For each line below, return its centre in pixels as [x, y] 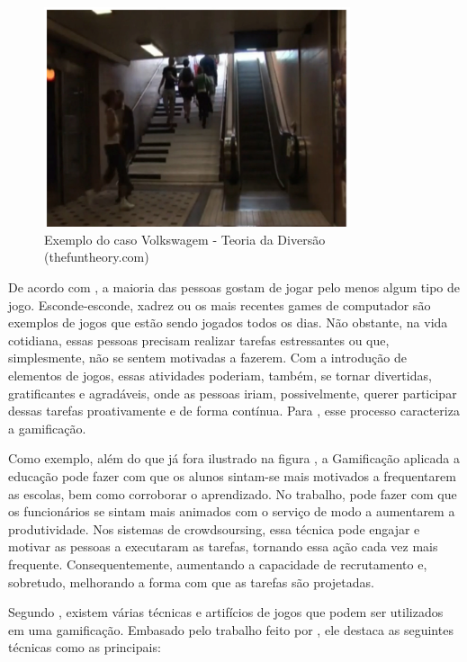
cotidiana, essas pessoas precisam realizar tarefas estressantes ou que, [199, 340]
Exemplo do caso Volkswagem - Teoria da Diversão [185, 239]
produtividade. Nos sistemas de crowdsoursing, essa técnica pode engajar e [214, 528]
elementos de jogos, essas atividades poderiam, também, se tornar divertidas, [220, 375]
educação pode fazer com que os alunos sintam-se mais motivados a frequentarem [232, 475]
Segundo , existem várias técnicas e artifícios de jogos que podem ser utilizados [226, 612]
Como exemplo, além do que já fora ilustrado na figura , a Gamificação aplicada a [234, 458]
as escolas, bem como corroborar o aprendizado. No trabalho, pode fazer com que [233, 493]
